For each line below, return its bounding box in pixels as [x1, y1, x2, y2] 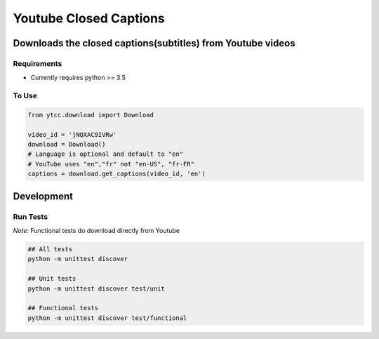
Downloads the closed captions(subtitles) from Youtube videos [13, 37, 295, 49]
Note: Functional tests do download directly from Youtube [13, 226, 180, 234]
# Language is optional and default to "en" [27, 150, 184, 158]
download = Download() [27, 140, 106, 149]
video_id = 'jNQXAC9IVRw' [27, 131, 117, 138]
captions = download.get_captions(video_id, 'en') [27, 170, 206, 178]
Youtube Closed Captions [13, 11, 165, 26]
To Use [13, 91, 38, 101]
